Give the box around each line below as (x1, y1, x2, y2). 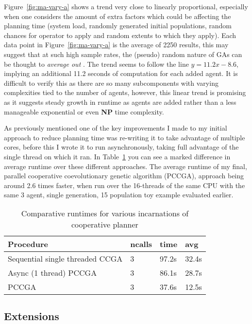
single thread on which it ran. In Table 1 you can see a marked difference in (4, 151, 231, 161)
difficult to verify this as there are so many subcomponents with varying (4, 77, 218, 88)
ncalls (130, 238, 152, 249)
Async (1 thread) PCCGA (8, 267, 97, 278)
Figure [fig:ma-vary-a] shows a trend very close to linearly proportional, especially (4, 1, 248, 11)
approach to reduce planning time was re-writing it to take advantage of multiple (4, 132, 245, 142)
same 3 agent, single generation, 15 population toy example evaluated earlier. (4, 190, 234, 200)
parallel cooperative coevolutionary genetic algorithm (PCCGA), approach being (4, 171, 244, 181)
